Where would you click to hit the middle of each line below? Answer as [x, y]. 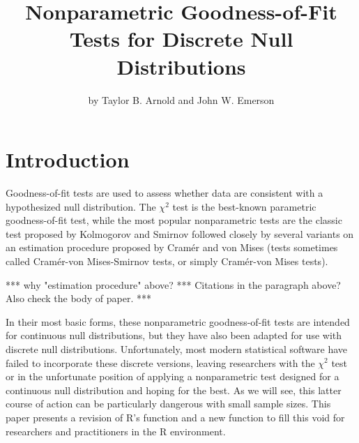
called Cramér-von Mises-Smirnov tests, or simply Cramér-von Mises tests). [167, 261]
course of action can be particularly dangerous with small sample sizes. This [168, 404]
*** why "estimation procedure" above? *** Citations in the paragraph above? [173, 284]
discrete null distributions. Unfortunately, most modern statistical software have [176, 348]
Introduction [68, 159]
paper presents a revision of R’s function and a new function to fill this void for [175, 417]
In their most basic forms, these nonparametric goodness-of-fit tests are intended [178, 321]
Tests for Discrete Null [181, 39]
